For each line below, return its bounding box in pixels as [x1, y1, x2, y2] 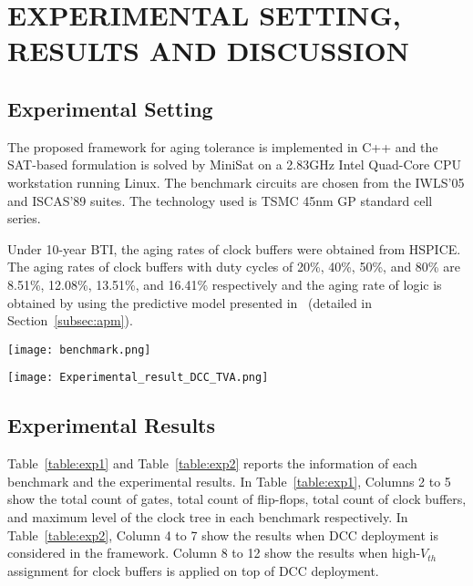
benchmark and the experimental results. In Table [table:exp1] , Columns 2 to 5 [7, 471, 451, 490]
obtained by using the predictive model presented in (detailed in [7, 293, 373, 312]
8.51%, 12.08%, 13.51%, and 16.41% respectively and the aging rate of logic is [7, 274, 442, 293]
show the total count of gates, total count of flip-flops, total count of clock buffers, [7, 489, 467, 509]
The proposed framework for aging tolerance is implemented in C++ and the [7, 137, 438, 156]
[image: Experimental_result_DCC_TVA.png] [7, 371, 269, 385]
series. [7, 209, 41, 228]
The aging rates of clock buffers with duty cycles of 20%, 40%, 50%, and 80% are [7, 257, 460, 276]
